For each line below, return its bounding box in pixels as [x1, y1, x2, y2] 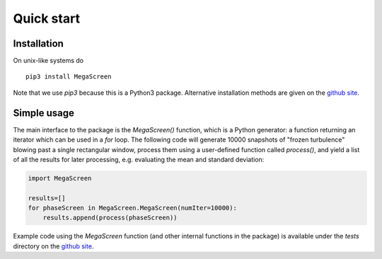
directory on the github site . [13, 241, 94, 251]
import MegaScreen [28, 174, 92, 182]
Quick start [13, 11, 81, 26]
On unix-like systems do [13, 57, 84, 65]
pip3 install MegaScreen [25, 73, 112, 81]
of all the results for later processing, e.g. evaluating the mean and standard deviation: [13, 155, 265, 163]
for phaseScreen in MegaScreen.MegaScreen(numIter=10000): [28, 204, 237, 212]
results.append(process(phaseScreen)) [42, 214, 178, 222]
